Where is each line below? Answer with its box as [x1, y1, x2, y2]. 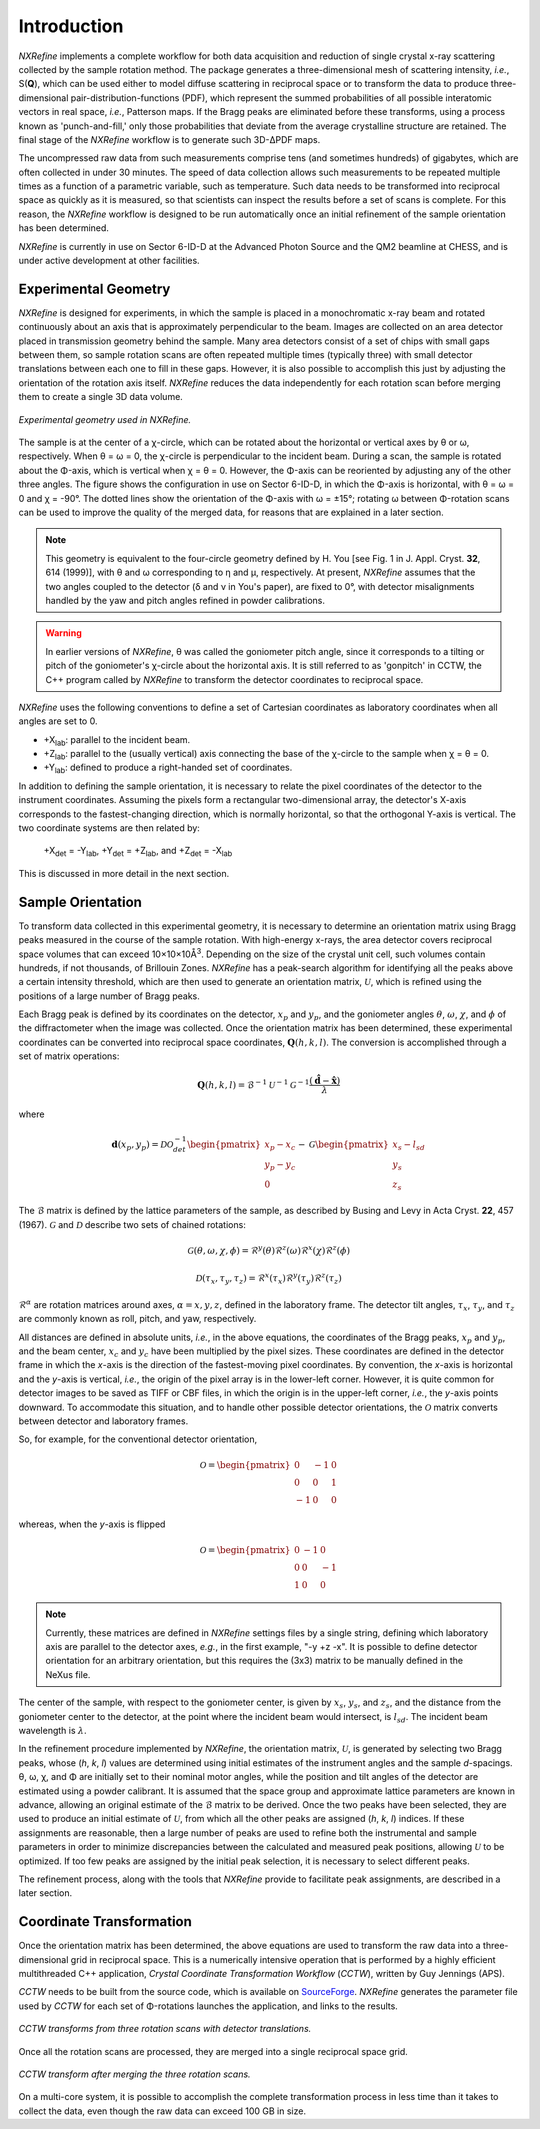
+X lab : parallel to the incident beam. [43, 733, 191, 748]
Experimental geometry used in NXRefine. [18, 413, 192, 425]
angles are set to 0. [18, 715, 98, 727]
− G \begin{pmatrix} [298, 1139, 389, 1150]
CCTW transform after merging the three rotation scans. [18, 2068, 251, 2080]
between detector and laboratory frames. [18, 1415, 189, 1427]
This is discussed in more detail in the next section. [18, 867, 230, 879]
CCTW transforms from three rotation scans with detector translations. [18, 2023, 312, 2035]
